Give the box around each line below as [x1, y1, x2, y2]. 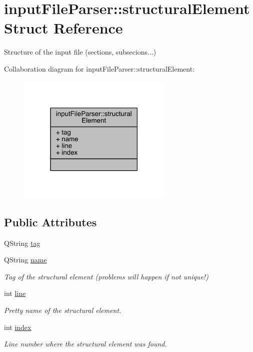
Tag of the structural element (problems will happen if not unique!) [4, 271, 208, 281]
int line [4, 288, 26, 298]
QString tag [4, 237, 40, 248]
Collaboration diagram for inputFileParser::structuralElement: [4, 63, 195, 74]
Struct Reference [4, 18, 123, 38]
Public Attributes [4, 214, 97, 229]
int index [4, 321, 31, 332]
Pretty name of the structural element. [4, 305, 121, 315]
